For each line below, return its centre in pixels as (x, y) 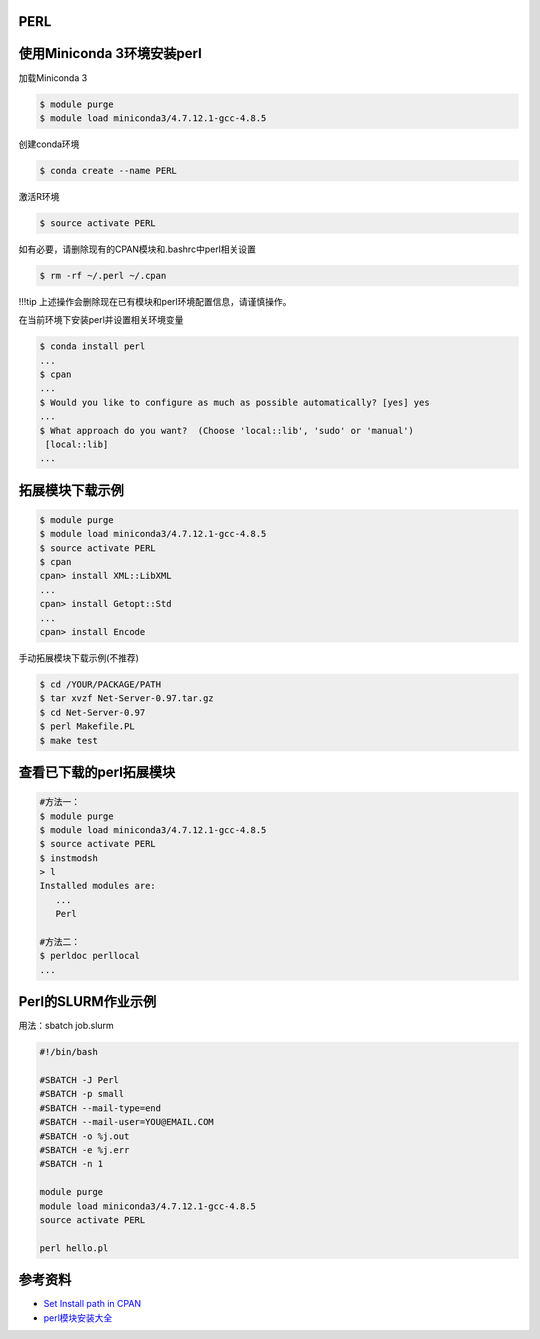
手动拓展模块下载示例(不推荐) (79, 658)
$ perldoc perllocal (89, 956)
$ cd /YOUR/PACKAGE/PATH (100, 684)
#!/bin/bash (69, 1052)
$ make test (69, 740)
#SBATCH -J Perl (79, 1080)
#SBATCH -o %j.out (84, 1136)
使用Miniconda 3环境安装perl (110, 53)
